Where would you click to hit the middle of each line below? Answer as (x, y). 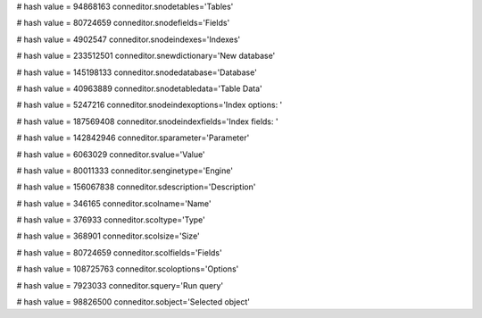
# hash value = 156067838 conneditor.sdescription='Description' (136, 187)
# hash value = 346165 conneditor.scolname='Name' (114, 203)
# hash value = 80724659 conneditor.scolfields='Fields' (119, 252)
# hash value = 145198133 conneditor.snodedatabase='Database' (137, 72)
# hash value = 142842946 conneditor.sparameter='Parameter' (133, 138)
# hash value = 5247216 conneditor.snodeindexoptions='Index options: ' (150, 105)
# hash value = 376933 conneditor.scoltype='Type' (111, 220)
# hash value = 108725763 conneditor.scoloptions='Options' (128, 269)
